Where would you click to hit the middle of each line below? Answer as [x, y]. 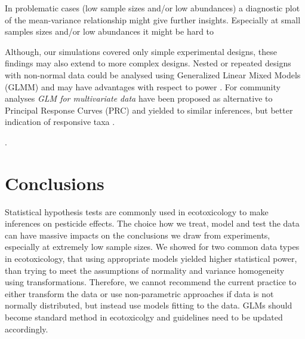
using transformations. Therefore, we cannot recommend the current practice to [151, 282]
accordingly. [27, 329]
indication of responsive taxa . [60, 122]
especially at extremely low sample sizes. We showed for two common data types [152, 247]
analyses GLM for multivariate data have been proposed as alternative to [139, 98]
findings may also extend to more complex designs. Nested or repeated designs [148, 63]
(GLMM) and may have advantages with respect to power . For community [143, 86]
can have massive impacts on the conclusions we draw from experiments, [138, 235]
